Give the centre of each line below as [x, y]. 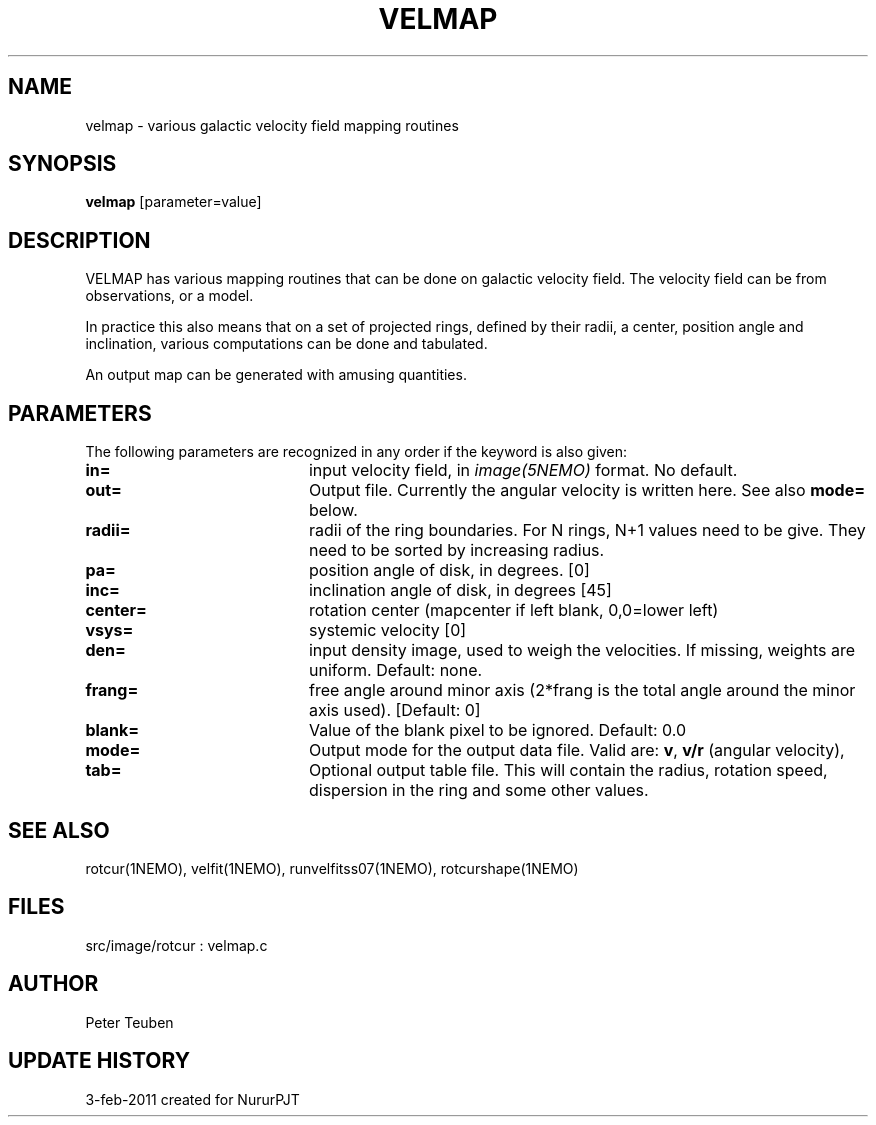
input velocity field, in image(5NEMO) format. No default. [523, 470]
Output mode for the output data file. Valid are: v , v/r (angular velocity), [576, 750]
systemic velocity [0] [387, 630]
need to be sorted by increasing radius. [456, 550]
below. [333, 510]
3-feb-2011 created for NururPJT [192, 1099]
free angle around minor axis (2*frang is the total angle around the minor [582, 690]
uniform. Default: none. [395, 670]
